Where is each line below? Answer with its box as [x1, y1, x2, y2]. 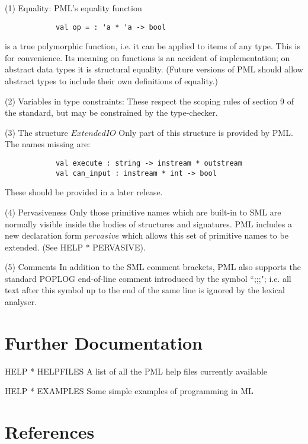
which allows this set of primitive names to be [121, 229, 288, 242]
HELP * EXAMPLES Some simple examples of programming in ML [5, 385, 254, 397]
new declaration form [5, 229, 82, 242]
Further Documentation [5, 330, 203, 354]
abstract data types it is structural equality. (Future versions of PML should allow [5, 63, 303, 75]
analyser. [5, 296, 37, 308]
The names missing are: [5, 138, 91, 150]
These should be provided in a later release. [5, 186, 163, 198]
